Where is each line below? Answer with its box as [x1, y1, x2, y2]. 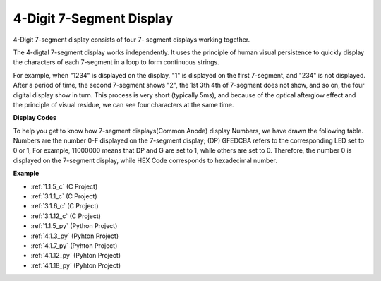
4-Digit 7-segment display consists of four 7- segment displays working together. [13, 35, 250, 44]
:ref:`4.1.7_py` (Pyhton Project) [30, 241, 118, 250]
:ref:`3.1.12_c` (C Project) [30, 212, 102, 220]
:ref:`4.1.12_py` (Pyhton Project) [30, 251, 121, 260]
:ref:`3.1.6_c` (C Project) [30, 202, 99, 210]
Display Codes [13, 114, 56, 122]
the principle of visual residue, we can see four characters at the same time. [13, 100, 234, 109]
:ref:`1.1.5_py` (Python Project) [30, 222, 118, 230]
